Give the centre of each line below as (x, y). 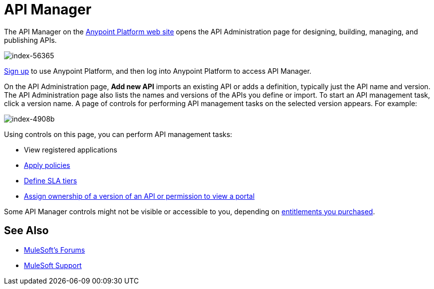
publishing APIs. (30, 40)
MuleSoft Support (53, 265)
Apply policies (47, 165)
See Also (26, 231)
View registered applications (71, 149)
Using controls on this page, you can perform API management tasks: (118, 134)
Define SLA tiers (51, 180)
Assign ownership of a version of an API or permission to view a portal (139, 196)
